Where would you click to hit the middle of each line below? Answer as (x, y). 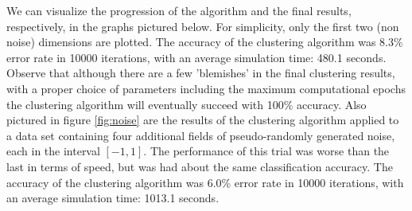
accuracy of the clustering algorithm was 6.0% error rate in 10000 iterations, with (205, 182)
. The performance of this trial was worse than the (266, 151)
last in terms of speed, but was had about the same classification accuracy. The (200, 166)
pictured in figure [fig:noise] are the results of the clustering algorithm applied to (203, 120)
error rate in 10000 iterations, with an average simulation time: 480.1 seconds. (196, 57)
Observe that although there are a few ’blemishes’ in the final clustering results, (201, 73)
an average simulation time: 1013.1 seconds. (113, 198)
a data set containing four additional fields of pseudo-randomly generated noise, (201, 135)
